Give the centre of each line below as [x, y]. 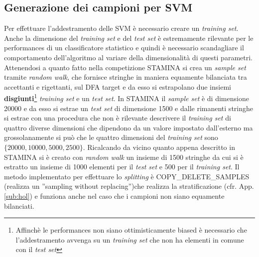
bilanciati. [19, 205]
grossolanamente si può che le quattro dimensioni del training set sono [111, 137]
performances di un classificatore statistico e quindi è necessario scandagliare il [124, 48]
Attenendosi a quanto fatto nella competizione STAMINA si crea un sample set [125, 67]
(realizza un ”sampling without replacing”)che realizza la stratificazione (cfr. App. [129, 186]
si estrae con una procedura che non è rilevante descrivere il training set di [118, 118]
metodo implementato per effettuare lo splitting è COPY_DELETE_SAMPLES [127, 176]
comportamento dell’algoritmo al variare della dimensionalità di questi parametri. [128, 57]
